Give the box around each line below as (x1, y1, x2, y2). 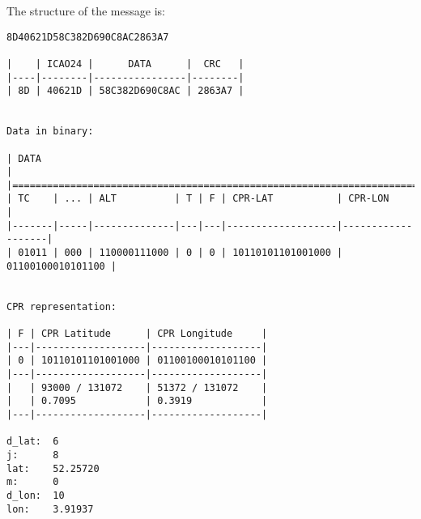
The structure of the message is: (6, 2, 165, 19)
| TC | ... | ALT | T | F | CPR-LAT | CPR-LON (6, 193, 389, 205)
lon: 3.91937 (6, 503, 94, 515)
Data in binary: (6, 125, 94, 138)
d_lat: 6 (6, 436, 59, 448)
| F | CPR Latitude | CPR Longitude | (6, 328, 268, 340)
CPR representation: (6, 300, 117, 313)
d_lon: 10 (6, 489, 65, 501)
